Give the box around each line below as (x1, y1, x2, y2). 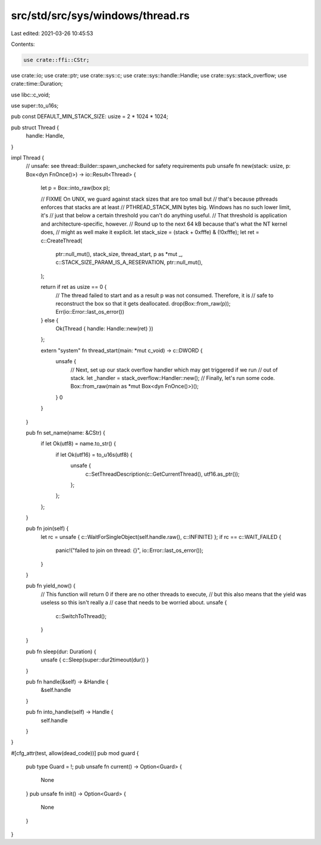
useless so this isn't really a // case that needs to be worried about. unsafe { (40, 599, 227, 606)
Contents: (11, 40, 35, 48)
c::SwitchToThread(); (55, 612, 107, 619)
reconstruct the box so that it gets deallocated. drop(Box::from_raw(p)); (55, 300, 231, 307)
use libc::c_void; (11, 91, 51, 98)
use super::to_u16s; (11, 102, 59, 110)
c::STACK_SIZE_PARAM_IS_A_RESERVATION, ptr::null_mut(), (55, 259, 203, 266)
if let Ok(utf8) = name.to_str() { (40, 440, 116, 447)
